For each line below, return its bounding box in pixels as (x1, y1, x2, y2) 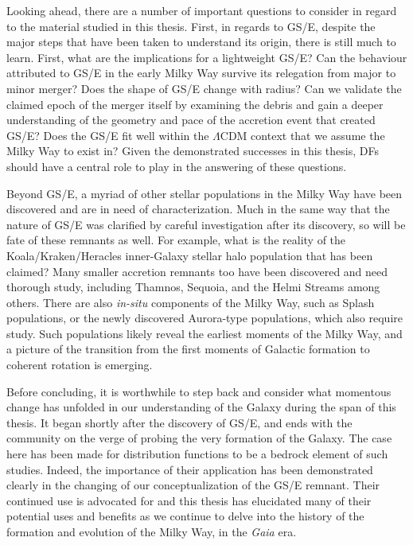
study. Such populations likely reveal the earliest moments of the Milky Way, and (6, 325, 403, 341)
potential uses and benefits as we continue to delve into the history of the (6, 508, 364, 524)
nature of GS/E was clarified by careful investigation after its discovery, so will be (6, 216, 406, 232)
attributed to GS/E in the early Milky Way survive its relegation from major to (6, 64, 396, 81)
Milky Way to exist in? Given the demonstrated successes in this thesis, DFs (6, 142, 379, 159)
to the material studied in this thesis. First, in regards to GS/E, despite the (6, 18, 376, 34)
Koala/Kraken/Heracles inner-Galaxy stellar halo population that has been (6, 247, 373, 263)
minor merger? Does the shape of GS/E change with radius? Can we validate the (6, 80, 402, 96)
